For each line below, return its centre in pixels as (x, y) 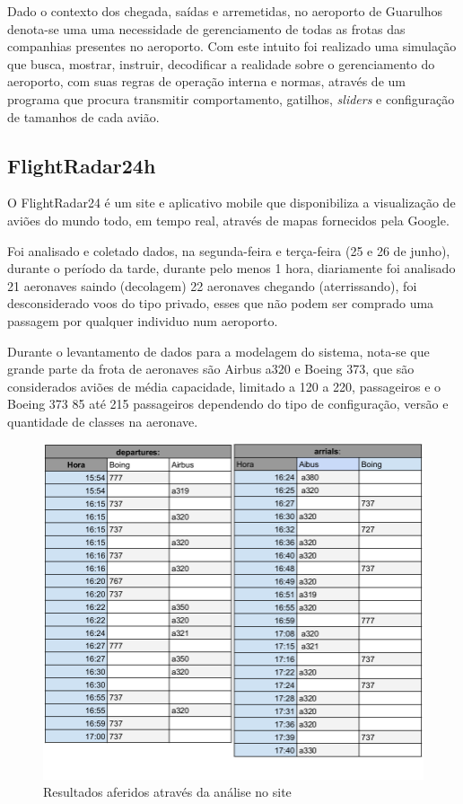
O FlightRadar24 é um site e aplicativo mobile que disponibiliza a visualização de (231, 203)
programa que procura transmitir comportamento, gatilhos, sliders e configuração (231, 98)
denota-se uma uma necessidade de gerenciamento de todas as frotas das (206, 28)
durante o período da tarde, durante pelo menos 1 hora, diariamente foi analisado (231, 268)
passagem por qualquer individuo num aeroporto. (143, 320)
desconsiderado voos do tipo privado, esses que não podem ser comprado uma (221, 303)
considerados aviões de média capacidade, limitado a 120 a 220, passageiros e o (224, 386)
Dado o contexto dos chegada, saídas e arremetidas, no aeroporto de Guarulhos (225, 11)
